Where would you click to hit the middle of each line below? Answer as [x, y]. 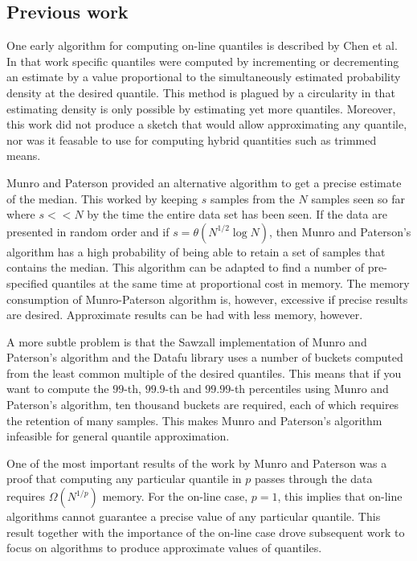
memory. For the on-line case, [175, 496]
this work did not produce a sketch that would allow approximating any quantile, [207, 124]
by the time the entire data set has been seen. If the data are [237, 214]
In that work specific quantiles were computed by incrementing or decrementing [203, 61]
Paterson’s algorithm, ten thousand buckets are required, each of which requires [203, 405]
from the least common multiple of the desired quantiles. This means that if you [204, 373]
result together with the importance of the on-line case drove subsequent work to [206, 532]
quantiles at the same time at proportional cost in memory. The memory [231, 283]
